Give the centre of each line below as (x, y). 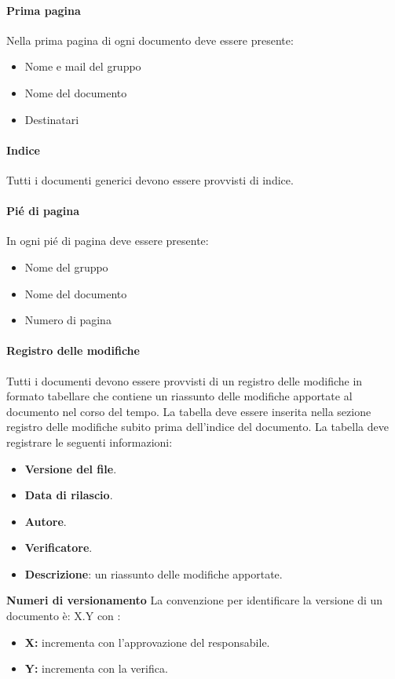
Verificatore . (59, 548)
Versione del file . (71, 468)
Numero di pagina (68, 320)
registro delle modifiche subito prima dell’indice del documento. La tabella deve (197, 427)
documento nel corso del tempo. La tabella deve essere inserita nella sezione (189, 411)
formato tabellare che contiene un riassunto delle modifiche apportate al (179, 396)
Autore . (46, 521)
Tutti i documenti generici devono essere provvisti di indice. (150, 179)
